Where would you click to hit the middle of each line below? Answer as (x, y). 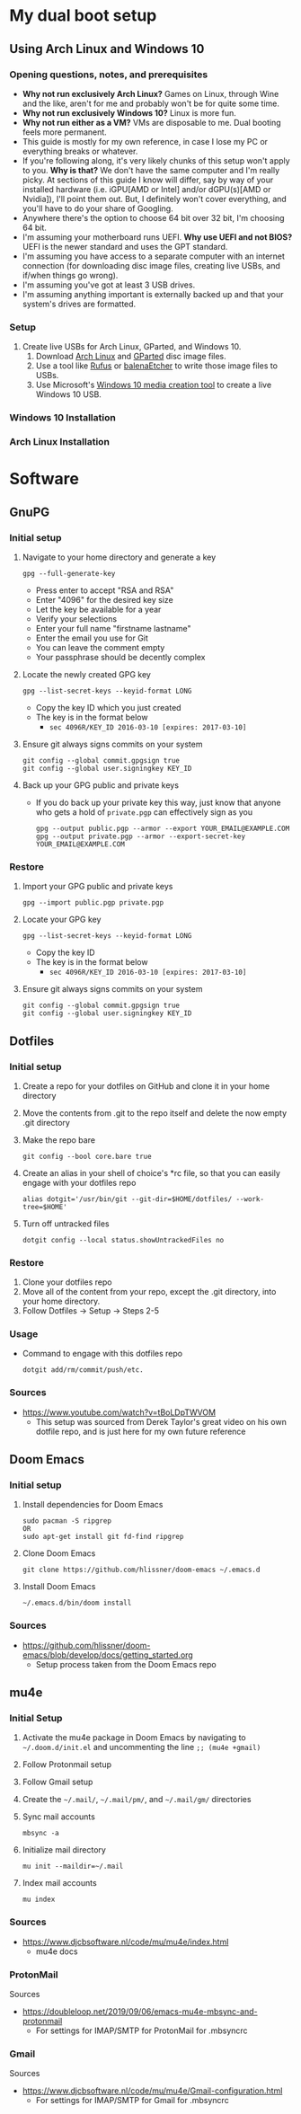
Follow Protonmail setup (67, 1765)
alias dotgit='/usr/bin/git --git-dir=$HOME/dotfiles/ (127, 1199)
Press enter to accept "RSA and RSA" (105, 590)
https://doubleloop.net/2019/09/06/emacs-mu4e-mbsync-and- (140, 2012)
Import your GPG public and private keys (97, 887)
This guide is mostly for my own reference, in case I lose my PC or (145, 141)
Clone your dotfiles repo (67, 1282)
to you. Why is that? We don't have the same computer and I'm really (151, 170)
